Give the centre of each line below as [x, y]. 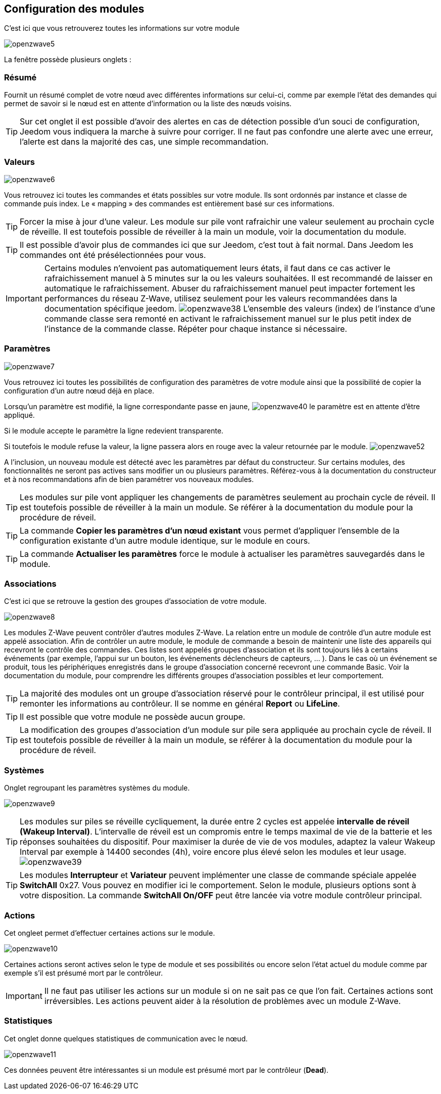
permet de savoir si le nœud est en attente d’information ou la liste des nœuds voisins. [148, 104]
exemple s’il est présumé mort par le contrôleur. [84, 973]
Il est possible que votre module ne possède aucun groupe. [133, 717]
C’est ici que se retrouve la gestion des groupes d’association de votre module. [135, 601]
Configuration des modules [74, 9]
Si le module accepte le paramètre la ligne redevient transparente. [114, 430]
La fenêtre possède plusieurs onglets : [68, 60]
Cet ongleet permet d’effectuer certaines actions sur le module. [110, 933]
